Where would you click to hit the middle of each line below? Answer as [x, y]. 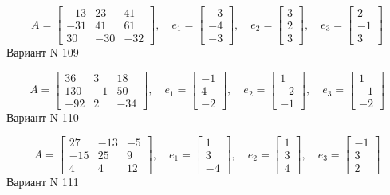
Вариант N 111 [43, 182]
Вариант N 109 [43, 52]
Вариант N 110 [43, 117]
